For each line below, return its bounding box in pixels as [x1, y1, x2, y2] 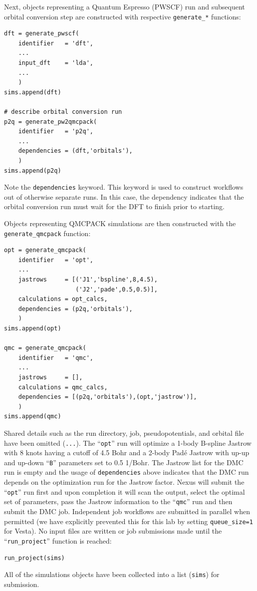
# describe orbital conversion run [4, 108, 122, 115]
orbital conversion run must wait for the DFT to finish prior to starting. [4, 201, 225, 212]
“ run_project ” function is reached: [4, 535, 112, 546]
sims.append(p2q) [4, 167, 61, 174]
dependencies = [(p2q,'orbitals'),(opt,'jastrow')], [18, 393, 197, 401]
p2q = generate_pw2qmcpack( [4, 118, 97, 125]
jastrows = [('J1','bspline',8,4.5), [18, 276, 158, 284]
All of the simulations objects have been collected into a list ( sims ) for [4, 569, 220, 580]
